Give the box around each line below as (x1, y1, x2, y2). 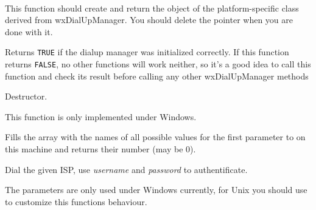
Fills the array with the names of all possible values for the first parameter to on (5, 130, 306, 143)
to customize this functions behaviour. (5, 195, 147, 208)
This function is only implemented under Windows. (5, 110, 197, 123)
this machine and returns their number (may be (5, 143, 183, 155)
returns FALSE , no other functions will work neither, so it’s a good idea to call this (5, 58, 311, 70)
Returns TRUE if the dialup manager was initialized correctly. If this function (5, 46, 289, 58)
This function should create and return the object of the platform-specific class (5, 1, 299, 14)
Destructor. (5, 90, 47, 103)
